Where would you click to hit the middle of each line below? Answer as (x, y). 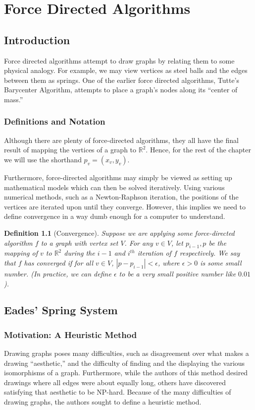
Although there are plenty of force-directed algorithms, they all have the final (121, 140)
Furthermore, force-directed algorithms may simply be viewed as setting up (118, 177)
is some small (221, 262)
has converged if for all (59, 262)
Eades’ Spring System (61, 310)
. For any (139, 242)
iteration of (154, 253)
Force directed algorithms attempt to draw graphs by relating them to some (119, 60)
